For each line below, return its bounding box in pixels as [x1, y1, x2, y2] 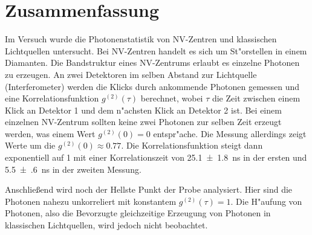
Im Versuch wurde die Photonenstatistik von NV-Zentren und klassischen [5, 33, 277, 45]
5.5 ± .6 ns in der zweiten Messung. [5, 163, 141, 175]
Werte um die [5, 139, 56, 152]
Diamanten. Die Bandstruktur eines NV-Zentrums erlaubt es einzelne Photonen [5, 56, 300, 69]
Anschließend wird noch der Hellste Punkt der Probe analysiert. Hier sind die [5, 183, 293, 196]
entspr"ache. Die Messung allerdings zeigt [153, 127, 307, 140]
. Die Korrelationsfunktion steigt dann [121, 139, 263, 152]
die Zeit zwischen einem [212, 92, 301, 105]
